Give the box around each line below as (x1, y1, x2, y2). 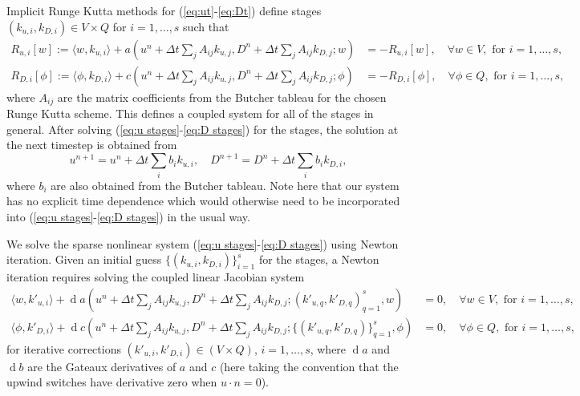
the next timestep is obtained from (6, 136, 177, 153)
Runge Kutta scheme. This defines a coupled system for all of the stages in (6, 105, 374, 122)
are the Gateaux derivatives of (27, 358, 176, 374)
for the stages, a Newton (258, 251, 379, 268)
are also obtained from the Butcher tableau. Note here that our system (51, 176, 400, 193)
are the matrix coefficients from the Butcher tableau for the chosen (57, 88, 387, 105)
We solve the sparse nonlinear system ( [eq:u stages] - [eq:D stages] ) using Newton (6, 235, 399, 252)
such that (183, 18, 229, 34)
